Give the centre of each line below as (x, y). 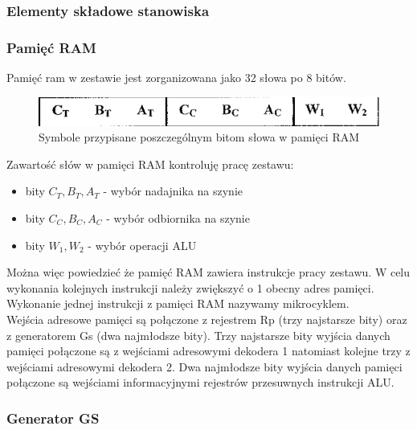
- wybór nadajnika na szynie (173, 191)
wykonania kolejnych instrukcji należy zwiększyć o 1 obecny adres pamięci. (190, 287)
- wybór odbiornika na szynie (178, 218)
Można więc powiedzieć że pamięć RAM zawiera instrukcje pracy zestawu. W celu (208, 272)
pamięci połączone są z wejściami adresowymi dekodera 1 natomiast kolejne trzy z (208, 351)
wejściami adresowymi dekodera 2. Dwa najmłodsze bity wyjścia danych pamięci (204, 366)
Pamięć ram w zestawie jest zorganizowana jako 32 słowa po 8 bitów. (176, 78)
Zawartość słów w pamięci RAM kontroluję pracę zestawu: (150, 164)
